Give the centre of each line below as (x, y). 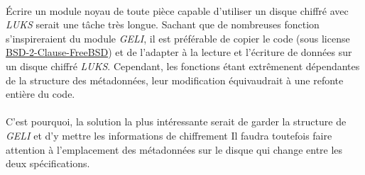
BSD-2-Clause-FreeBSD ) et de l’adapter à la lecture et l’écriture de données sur (179, 52)
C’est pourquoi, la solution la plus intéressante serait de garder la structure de (176, 122)
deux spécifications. (48, 163)
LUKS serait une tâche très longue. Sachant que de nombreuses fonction (163, 24)
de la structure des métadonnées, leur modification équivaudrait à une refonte (175, 80)
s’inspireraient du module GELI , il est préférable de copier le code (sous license (178, 38)
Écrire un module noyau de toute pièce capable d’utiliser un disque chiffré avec (177, 10)
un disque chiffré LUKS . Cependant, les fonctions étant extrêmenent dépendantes (183, 66)
